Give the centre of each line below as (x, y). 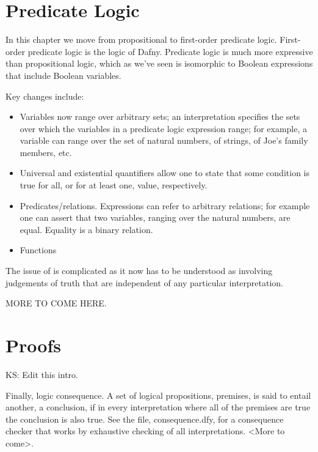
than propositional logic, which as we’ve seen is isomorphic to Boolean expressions (159, 63)
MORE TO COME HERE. (56, 303)
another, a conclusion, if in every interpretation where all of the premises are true (158, 407)
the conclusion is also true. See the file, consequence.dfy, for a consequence (145, 419)
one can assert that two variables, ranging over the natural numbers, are (155, 217)
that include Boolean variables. (63, 75)
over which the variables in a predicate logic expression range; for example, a (164, 128)
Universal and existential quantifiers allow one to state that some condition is (164, 173)
